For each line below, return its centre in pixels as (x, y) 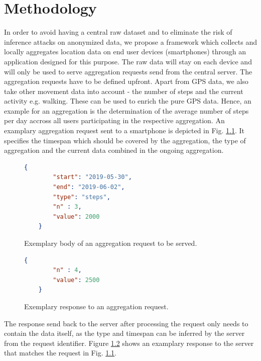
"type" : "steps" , (82, 197)
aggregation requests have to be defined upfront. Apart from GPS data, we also (126, 81)
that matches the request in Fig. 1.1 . (60, 353)
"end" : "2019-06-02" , (89, 187)
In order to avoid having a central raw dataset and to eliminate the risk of (118, 32)
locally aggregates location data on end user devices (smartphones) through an (125, 52)
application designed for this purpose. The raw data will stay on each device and (128, 61)
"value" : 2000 (76, 216)
